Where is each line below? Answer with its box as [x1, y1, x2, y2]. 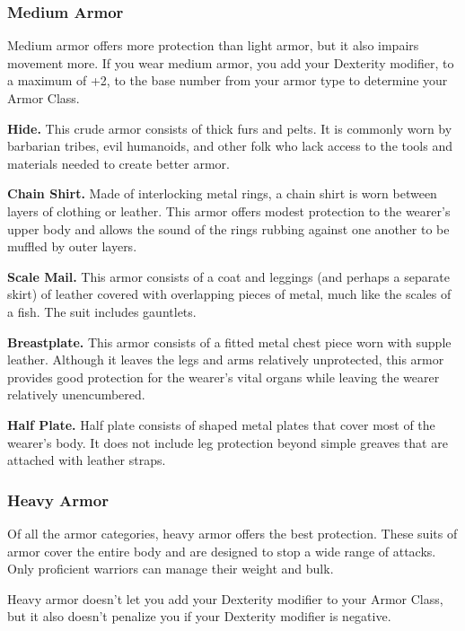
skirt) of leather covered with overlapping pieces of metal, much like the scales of [7, 285, 452, 303]
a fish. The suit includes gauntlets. [7, 302, 197, 320]
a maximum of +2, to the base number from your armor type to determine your [7, 71, 448, 90]
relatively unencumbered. [7, 385, 145, 404]
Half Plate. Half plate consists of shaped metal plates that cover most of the [7, 415, 435, 434]
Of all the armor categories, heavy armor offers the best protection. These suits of [7, 523, 458, 542]
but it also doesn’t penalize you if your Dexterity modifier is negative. [7, 607, 391, 626]
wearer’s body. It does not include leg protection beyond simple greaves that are [7, 433, 448, 451]
